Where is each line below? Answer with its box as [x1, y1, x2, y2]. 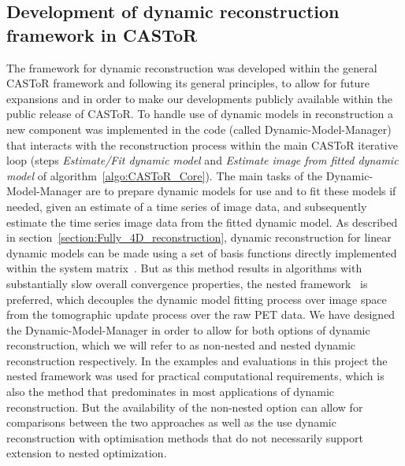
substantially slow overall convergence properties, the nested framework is [6, 275, 368, 291]
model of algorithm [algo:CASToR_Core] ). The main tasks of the [6, 167, 323, 183]
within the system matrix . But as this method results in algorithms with [6, 260, 362, 276]
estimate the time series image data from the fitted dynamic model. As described [6, 213, 398, 230]
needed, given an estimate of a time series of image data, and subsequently [6, 198, 367, 214]
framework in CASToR [6, 22, 198, 46]
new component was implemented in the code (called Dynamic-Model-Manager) [6, 120, 392, 137]
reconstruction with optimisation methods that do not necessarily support [6, 429, 363, 446]
